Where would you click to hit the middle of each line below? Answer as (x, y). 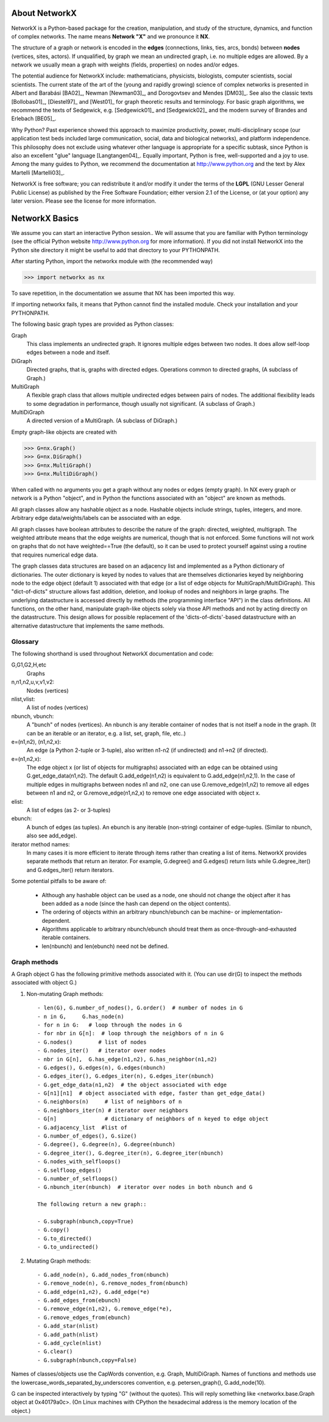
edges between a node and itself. (69, 352)
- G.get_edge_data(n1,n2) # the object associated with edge (132, 1085)
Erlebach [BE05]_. (34, 118)
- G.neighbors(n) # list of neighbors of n (110, 1102)
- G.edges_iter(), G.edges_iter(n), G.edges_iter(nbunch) (126, 1076)
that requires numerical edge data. (55, 555)
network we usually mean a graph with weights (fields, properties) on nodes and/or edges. (125, 65)
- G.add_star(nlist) (68, 1326)
